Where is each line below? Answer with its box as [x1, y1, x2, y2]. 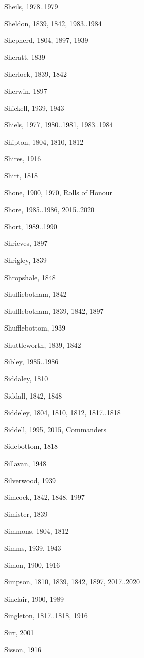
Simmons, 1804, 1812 [4, 525, 69, 536]
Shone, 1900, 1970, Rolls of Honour [4, 187, 112, 198]
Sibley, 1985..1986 [4, 356, 59, 367]
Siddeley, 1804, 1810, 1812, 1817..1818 [4, 407, 121, 418]
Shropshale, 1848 [4, 272, 56, 282]
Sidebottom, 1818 [4, 441, 58, 451]
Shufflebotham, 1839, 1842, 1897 [4, 305, 104, 316]
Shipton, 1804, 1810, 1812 [4, 136, 84, 147]
